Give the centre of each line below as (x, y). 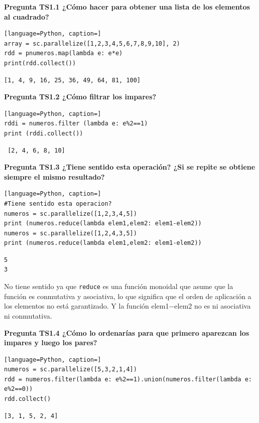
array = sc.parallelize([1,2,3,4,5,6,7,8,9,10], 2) (92, 43)
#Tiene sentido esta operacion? (58, 203)
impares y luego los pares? (51, 342)
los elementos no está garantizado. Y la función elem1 (87, 306)
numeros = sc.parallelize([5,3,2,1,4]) (71, 370)
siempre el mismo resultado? (54, 176)
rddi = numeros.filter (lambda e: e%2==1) (76, 124)
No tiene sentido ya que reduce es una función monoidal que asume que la (119, 286)
